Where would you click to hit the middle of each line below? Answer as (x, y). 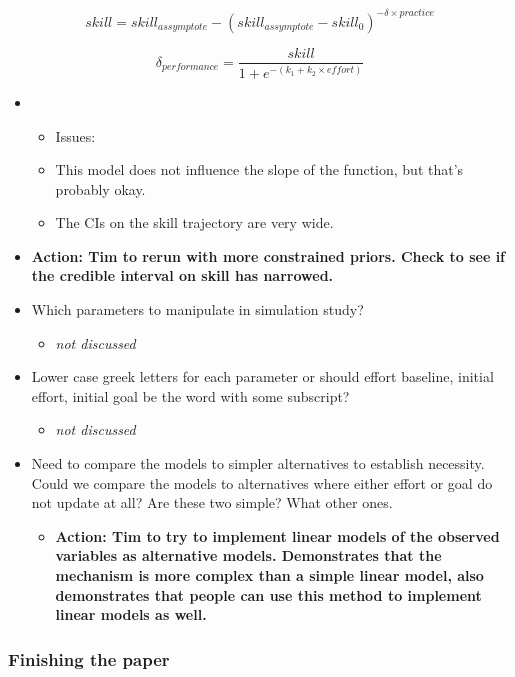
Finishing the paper (89, 658)
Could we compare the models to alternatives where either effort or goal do (262, 482)
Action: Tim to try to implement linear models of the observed (277, 535)
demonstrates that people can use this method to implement (268, 594)
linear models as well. (131, 614)
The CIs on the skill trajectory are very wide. (194, 222)
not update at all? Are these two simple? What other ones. (212, 502)
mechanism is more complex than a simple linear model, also (269, 575)
